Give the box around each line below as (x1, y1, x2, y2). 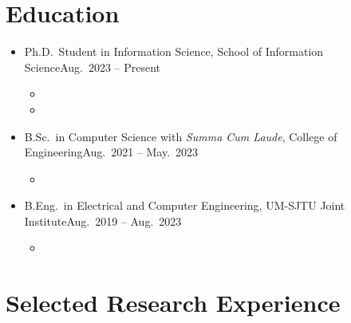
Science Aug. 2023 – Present (24, 58, 161, 75)
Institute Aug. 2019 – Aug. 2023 (24, 212, 182, 229)
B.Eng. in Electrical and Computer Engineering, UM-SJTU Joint (24, 197, 345, 214)
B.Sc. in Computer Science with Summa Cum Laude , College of (24, 128, 337, 144)
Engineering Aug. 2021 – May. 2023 (24, 144, 199, 160)
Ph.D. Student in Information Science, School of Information (24, 43, 324, 60)
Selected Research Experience (6, 286, 341, 319)
